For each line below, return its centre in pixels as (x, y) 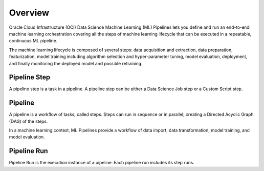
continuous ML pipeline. (33, 41)
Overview (29, 13)
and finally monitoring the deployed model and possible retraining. (76, 63)
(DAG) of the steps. (28, 121)
